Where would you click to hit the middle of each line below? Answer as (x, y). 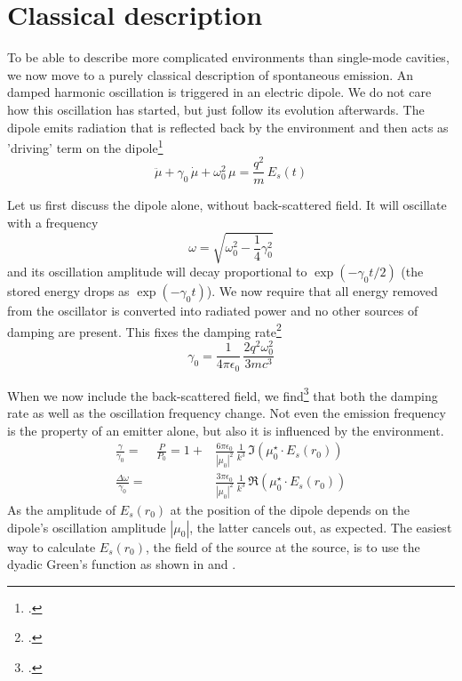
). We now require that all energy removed (322, 291)
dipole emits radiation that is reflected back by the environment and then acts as (228, 127)
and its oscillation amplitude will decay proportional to (157, 272)
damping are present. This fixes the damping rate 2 (144, 330)
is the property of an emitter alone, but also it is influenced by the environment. (226, 430)
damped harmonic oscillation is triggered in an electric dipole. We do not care (219, 92)
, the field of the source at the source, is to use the (283, 546)
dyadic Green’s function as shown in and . (122, 564)
